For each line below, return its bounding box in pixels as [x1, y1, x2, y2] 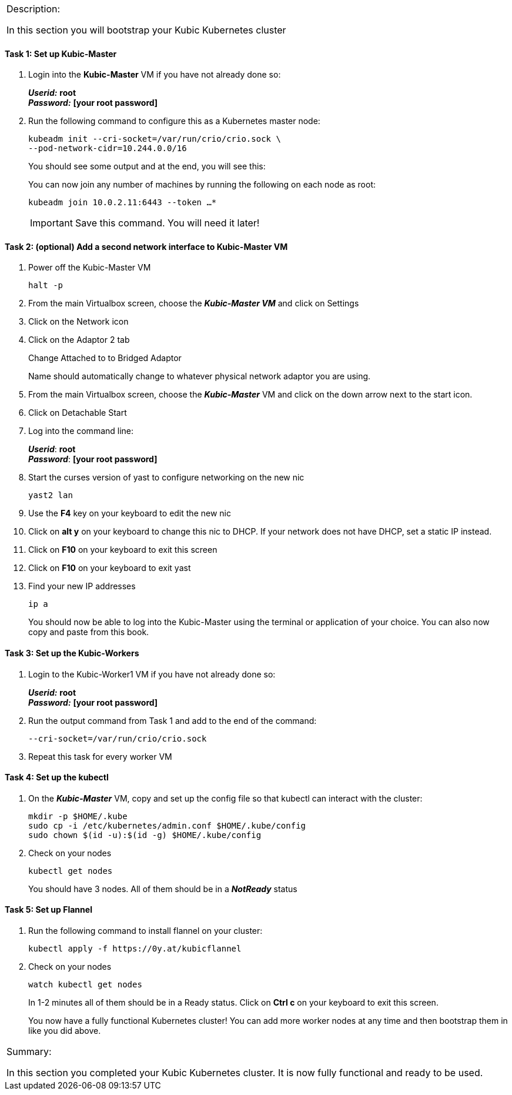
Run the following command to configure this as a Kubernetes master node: [28, 116, 320, 126]
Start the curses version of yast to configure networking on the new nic [28, 472, 304, 483]
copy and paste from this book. [28, 627, 149, 637]
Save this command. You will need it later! [75, 217, 260, 229]
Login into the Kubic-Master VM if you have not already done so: [28, 69, 281, 80]
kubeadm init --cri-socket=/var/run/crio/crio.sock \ [28, 134, 281, 144]
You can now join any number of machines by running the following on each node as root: [28, 179, 376, 190]
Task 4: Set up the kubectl [5, 772, 109, 783]
